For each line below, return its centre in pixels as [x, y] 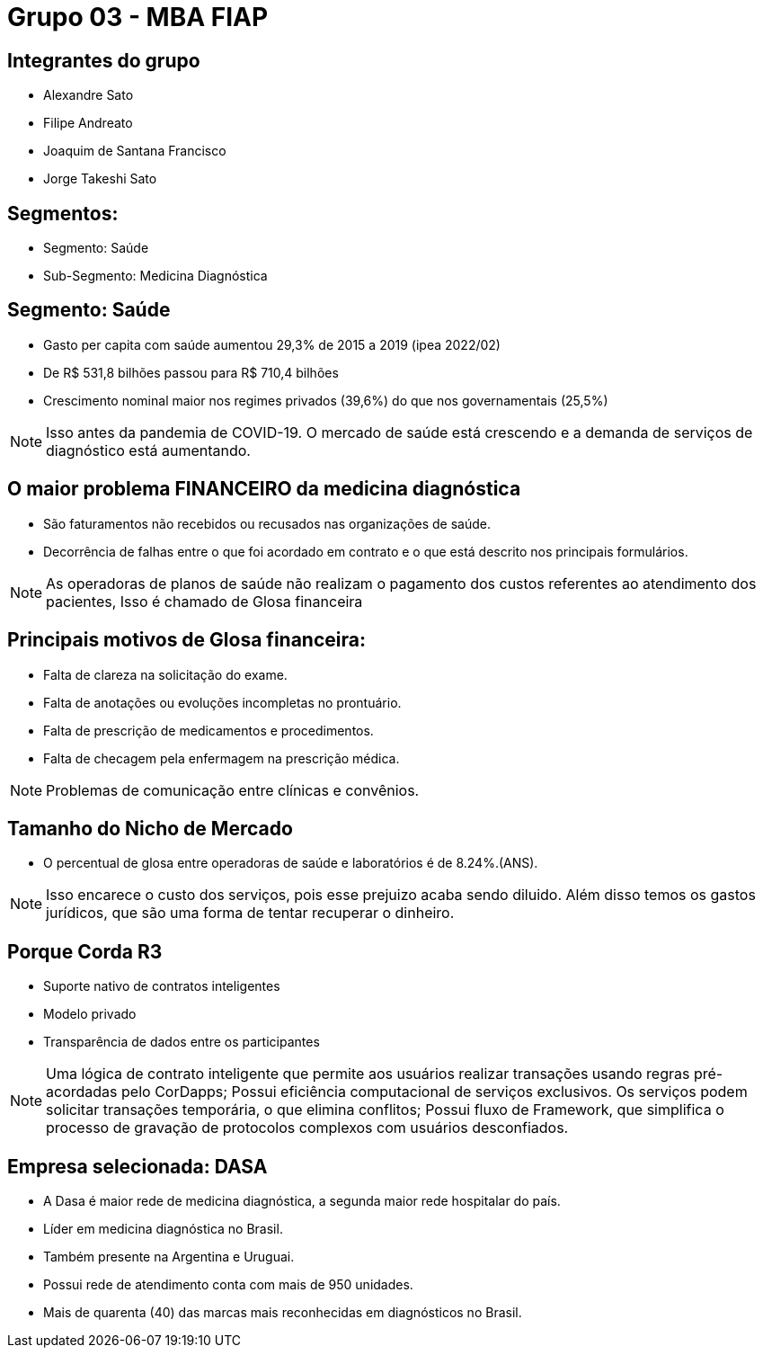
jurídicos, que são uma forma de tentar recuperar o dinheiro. [250, 913]
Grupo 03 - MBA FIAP [138, 17]
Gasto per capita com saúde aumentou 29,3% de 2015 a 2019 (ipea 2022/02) [272, 344]
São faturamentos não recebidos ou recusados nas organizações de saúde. [267, 523]
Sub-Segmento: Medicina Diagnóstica [155, 276]
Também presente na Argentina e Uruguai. [169, 1257]
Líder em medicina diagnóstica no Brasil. [163, 1229]
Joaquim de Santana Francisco [135, 151]
